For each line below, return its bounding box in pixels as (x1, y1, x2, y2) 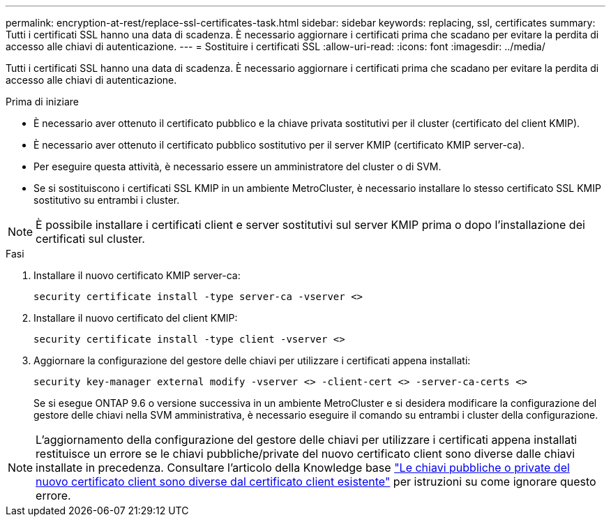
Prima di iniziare (6, 96, 79, 107)
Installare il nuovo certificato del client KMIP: (33, 312, 238, 324)
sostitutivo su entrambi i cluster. (33, 194, 180, 206)
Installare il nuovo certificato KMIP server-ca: (33, 269, 241, 281)
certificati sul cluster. (36, 232, 145, 246)
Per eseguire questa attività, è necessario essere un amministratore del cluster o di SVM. (33, 161, 442, 172)
